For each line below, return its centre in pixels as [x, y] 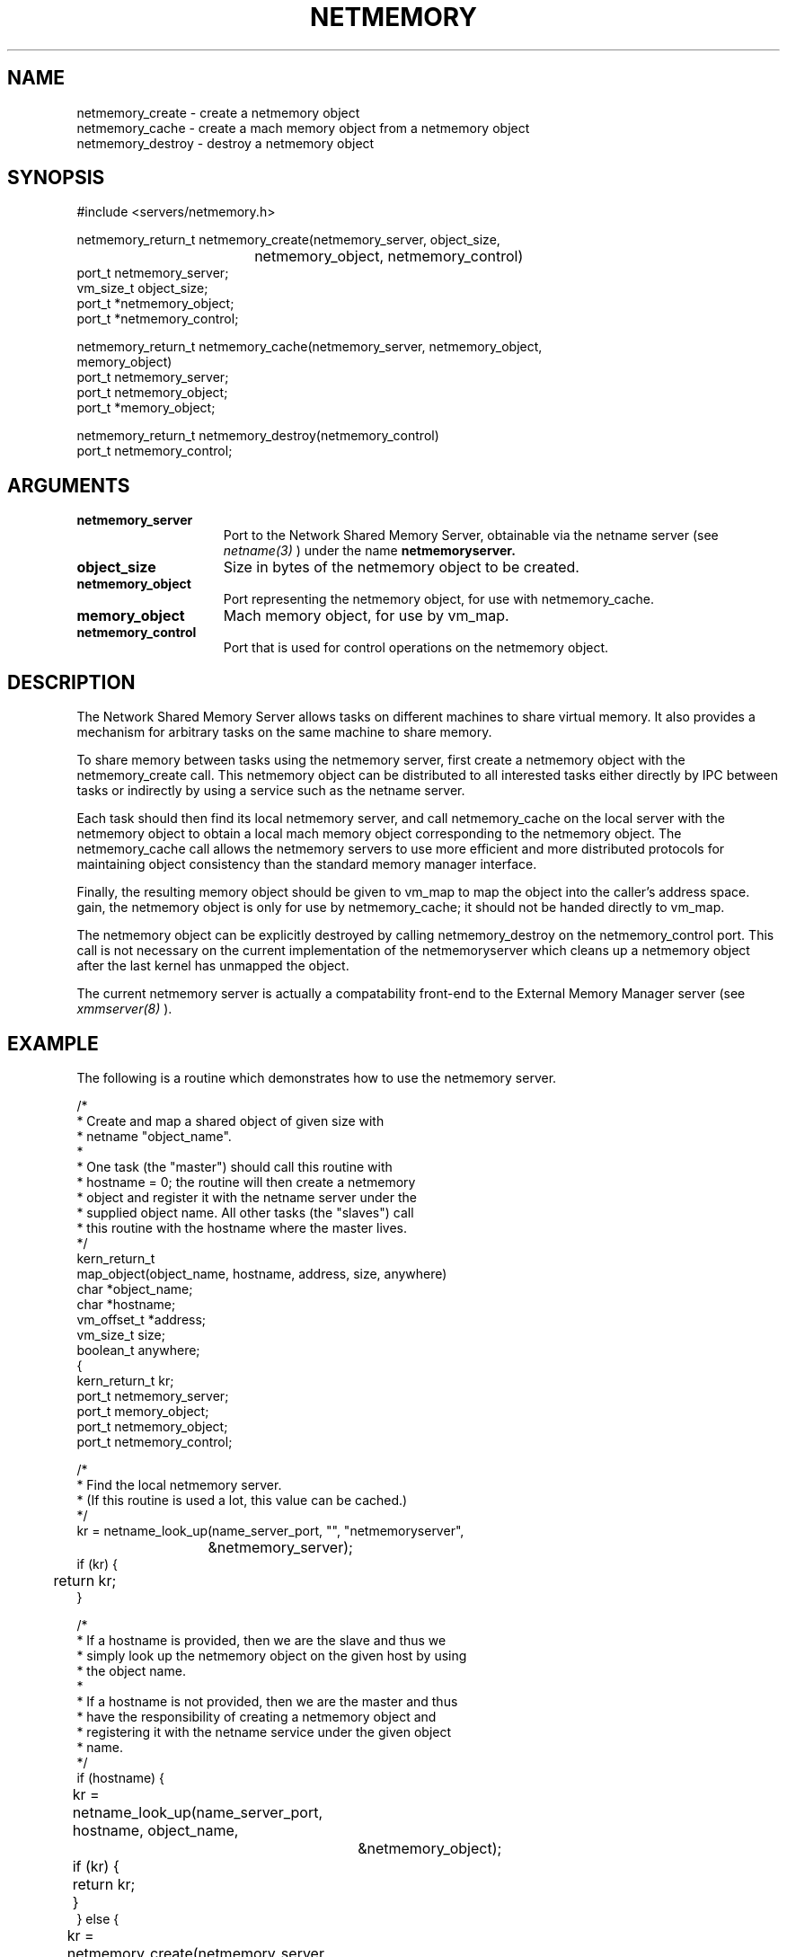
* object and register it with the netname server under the [247, 1197]
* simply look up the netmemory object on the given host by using [272, 1655]
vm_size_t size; [121, 1334]
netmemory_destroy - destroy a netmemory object [225, 143]
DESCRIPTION [71, 682]
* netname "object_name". [154, 1136]
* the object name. [131, 1670]
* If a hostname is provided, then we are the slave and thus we [261, 1640]
